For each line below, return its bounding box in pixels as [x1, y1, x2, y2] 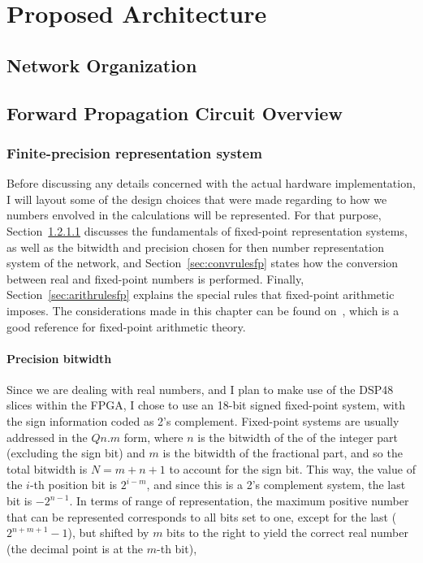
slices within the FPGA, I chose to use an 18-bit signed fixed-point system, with [6, 396, 405, 414]
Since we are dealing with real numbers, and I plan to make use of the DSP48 [6, 380, 394, 397]
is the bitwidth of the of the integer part [197, 428, 399, 445]
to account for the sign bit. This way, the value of [169, 460, 416, 477]
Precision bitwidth [6, 349, 112, 366]
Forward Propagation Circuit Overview [6, 100, 343, 125]
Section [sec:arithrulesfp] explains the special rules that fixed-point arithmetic [6, 286, 395, 303]
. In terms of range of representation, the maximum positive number [69, 492, 409, 509]
